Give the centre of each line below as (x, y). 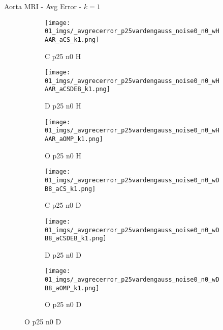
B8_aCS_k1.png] (70, 189)
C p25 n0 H (63, 56)
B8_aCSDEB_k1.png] (76, 239)
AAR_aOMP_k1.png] (74, 139)
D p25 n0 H (63, 106)
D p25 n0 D (63, 254)
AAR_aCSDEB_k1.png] (77, 89)
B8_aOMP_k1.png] (72, 288)
